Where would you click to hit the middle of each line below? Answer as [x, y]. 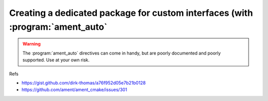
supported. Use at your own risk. [56, 60]
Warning [32, 44]
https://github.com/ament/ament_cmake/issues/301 [74, 90]
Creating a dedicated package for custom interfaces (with [131, 13]
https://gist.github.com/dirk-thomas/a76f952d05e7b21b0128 [84, 83]
